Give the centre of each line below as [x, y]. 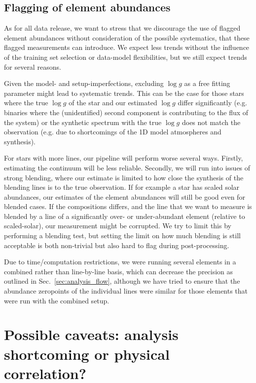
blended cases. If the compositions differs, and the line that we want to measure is [128, 206]
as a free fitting [207, 83]
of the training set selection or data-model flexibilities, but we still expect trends [126, 57]
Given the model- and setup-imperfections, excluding [84, 83]
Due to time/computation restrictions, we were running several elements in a [120, 262]
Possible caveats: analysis [91, 334]
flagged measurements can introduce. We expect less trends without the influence [127, 47]
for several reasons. [33, 66]
